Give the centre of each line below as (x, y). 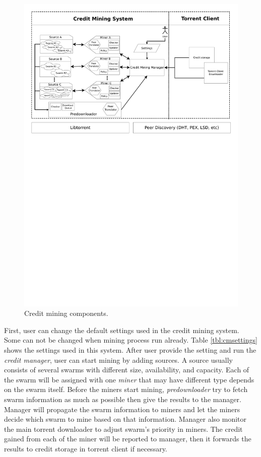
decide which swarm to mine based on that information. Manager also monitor (125, 419)
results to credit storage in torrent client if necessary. (86, 448)
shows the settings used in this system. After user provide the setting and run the (130, 350)
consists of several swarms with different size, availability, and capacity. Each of (127, 370)
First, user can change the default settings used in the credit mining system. (122, 330)
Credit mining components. (66, 313)
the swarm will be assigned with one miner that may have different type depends (129, 379)
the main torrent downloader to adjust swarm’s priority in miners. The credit (123, 429)
